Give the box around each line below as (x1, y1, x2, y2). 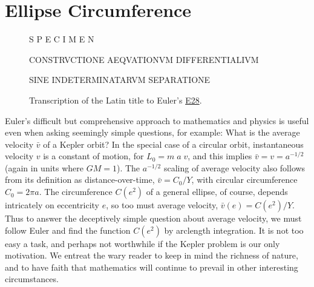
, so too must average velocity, (106, 199, 218, 211)
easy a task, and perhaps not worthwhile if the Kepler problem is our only (5, 237, 280, 249)
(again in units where (5, 161, 84, 174)
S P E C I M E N (29, 33, 94, 45)
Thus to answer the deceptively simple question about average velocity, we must (5, 212, 302, 225)
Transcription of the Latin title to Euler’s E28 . (29, 93, 202, 106)
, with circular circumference (191, 173, 298, 186)
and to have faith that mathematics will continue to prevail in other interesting (5, 260, 298, 273)
